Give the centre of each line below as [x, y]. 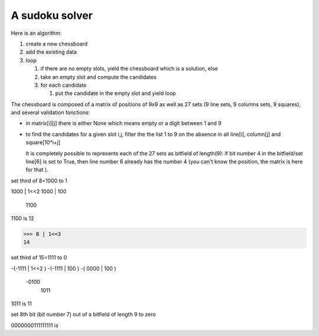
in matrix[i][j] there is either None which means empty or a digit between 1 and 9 [123, 123]
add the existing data [51, 52]
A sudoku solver [52, 15]
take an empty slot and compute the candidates [98, 77]
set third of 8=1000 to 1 [39, 181]
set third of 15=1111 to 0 [39, 257]
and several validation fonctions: [51, 113]
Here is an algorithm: [36, 33]
